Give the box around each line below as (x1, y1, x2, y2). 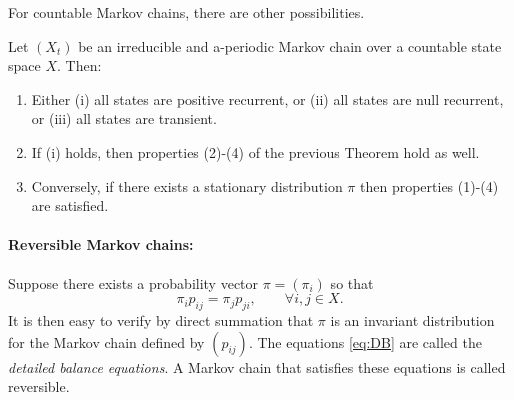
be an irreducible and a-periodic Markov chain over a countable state (78, 35, 502, 56)
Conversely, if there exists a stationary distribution (31, 175, 343, 196)
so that (330, 272, 374, 293)
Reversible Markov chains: (8, 234, 194, 255)
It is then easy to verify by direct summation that (8, 309, 314, 330)
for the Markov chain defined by (8, 331, 205, 352)
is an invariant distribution (330, 309, 495, 330)
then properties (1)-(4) (360, 175, 499, 196)
